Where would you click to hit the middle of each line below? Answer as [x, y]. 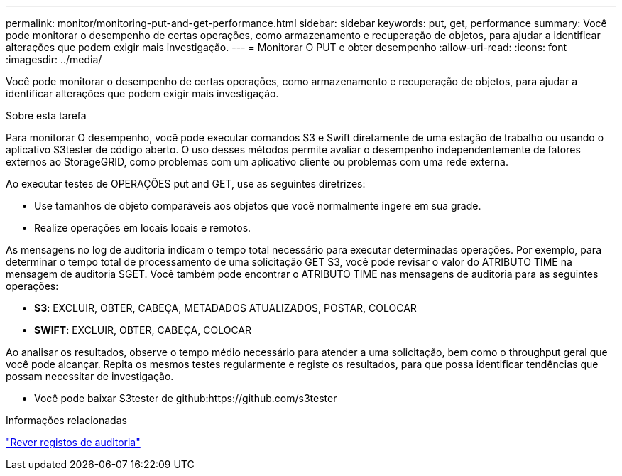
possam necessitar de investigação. [90, 376]
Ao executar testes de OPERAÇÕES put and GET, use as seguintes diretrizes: [186, 184]
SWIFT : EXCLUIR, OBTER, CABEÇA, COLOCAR [143, 330]
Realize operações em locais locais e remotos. [143, 228]
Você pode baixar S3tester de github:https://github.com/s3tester [186, 398]
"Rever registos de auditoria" [73, 442]
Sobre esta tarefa [46, 115]
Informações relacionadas [66, 420]
